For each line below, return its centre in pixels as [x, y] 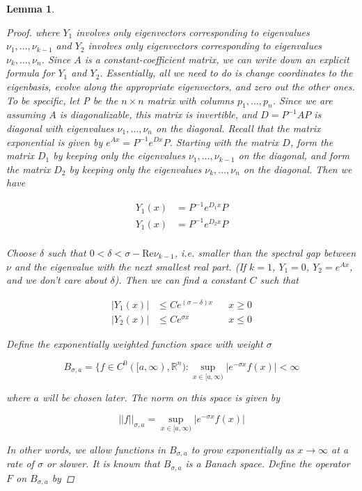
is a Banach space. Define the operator [268, 464]
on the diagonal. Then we [298, 169]
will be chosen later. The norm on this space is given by [161, 397]
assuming [26, 114]
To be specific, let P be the [62, 100]
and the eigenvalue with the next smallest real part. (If [130, 266]
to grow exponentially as [243, 449]
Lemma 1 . [31, 8]
